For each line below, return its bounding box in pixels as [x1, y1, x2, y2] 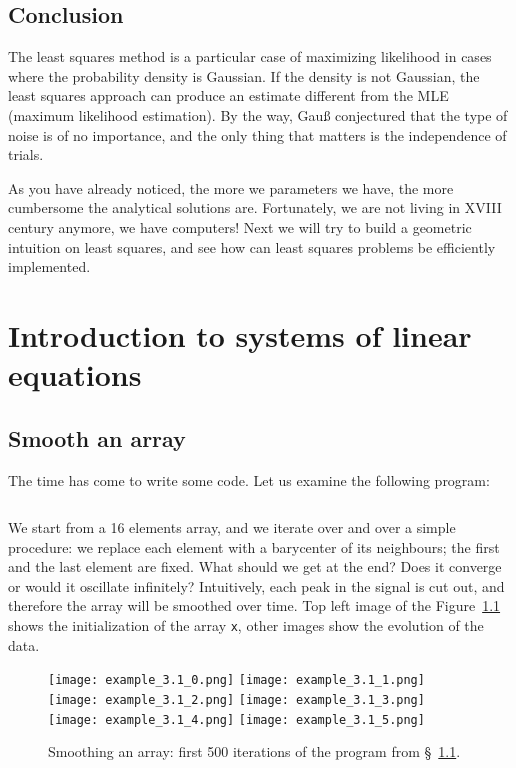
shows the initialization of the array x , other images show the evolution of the [8, 615, 484, 636]
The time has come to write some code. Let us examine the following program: [8, 469, 490, 490]
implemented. [8, 256, 91, 277]
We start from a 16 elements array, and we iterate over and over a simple [8, 517, 456, 538]
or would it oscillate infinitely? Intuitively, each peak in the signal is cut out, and [8, 575, 505, 596]
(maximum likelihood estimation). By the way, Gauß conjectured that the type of [8, 104, 508, 125]
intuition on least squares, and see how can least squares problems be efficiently [8, 236, 496, 257]
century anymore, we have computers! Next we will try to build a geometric [8, 216, 472, 237]
